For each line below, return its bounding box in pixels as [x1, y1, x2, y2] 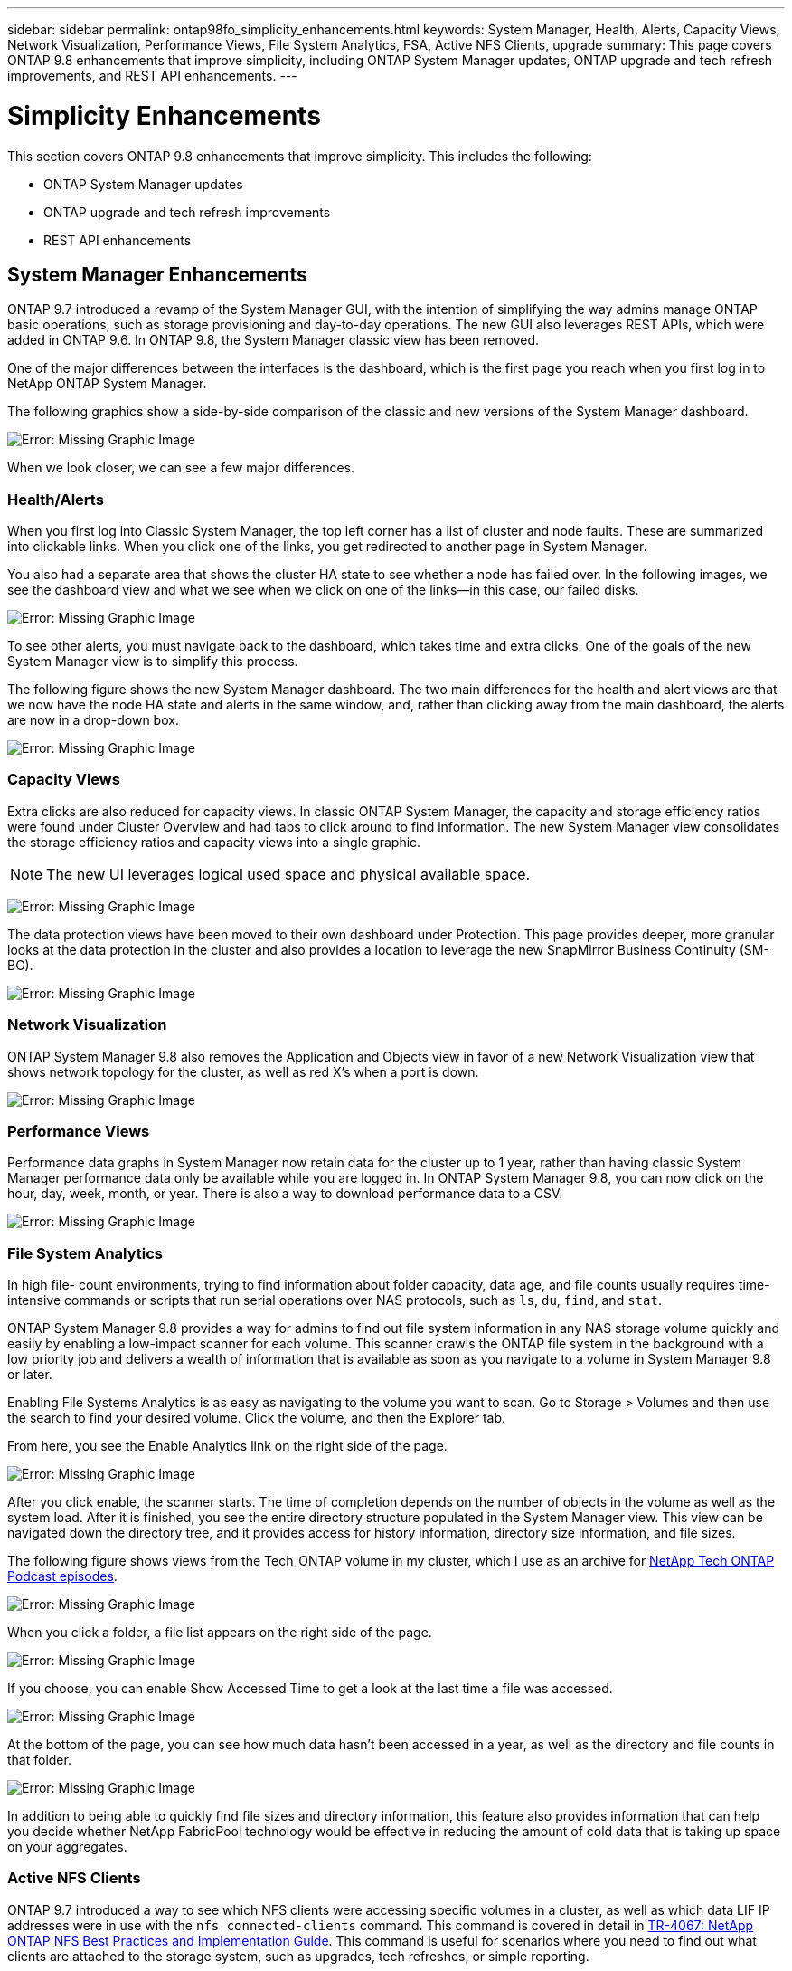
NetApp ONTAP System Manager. [7, 376, 207, 392]
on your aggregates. [7, 1839, 127, 1855]
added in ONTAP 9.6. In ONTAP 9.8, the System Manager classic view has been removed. [7, 332, 540, 348]
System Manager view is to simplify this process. [7, 653, 298, 670]
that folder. [7, 1752, 71, 1768]
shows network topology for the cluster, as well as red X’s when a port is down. [7, 1063, 479, 1080]
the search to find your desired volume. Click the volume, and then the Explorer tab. [7, 1410, 506, 1426]
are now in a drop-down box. [7, 712, 179, 728]
